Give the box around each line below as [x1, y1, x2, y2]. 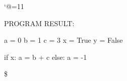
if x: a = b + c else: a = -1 [4, 51, 87, 62]
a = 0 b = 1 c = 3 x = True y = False [4, 35, 123, 45]
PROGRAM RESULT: [4, 18, 75, 28]
